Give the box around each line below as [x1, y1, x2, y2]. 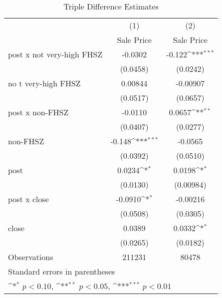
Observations [8, 251, 53, 263]
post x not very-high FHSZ [8, 48, 103, 60]
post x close [8, 193, 49, 205]
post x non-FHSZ [8, 106, 69, 118]
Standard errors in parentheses [8, 266, 115, 277]
